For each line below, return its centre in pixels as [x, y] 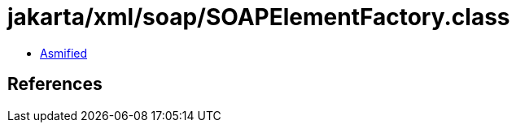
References [55, 84]
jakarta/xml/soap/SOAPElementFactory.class [259, 17]
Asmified [64, 53]
